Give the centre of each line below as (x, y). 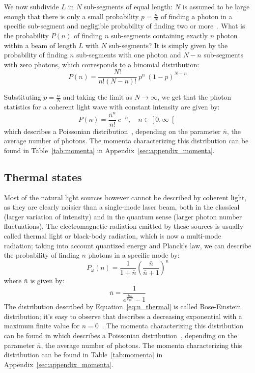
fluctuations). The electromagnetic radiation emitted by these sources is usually (124, 226)
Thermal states (43, 176)
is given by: (47, 280)
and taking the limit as (98, 97)
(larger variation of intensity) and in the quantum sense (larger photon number (123, 216)
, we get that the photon (194, 97)
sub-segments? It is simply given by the (168, 45)
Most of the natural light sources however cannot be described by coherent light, (125, 197)
